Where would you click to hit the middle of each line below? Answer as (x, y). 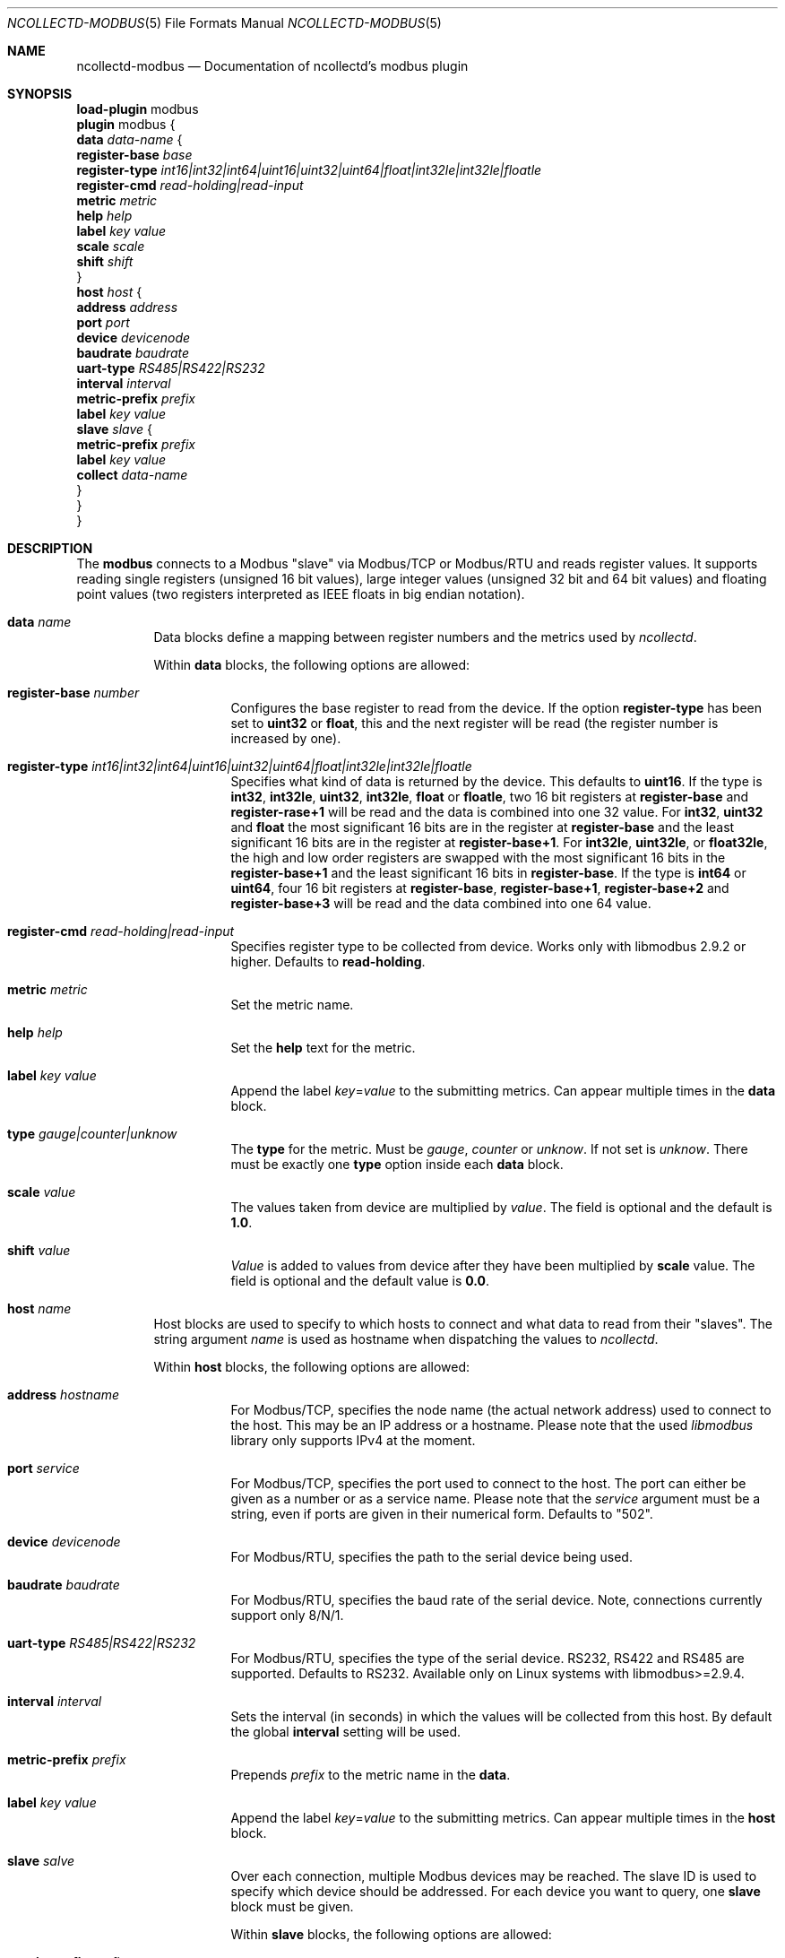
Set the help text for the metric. (323, 1048)
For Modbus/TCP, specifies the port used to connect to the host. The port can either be (488, 1483)
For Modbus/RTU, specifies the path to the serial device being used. (431, 1557)
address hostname (63, 1395)
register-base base (134, 155)
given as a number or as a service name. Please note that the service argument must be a (496, 1499)
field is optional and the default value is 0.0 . (360, 1281)
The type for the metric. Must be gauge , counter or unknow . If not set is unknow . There (489, 1149)
